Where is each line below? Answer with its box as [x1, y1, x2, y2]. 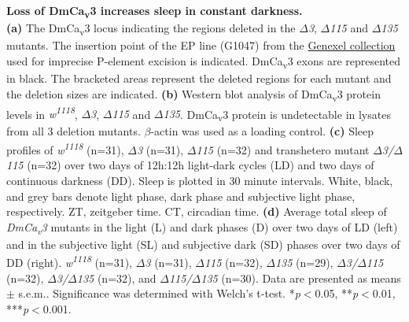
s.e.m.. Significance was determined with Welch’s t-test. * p [18, 285, 300, 302]
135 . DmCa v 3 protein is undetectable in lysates [163, 105, 391, 124]
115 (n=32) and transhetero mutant [196, 141, 370, 157]
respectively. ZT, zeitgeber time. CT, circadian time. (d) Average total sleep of [6, 203, 387, 220]
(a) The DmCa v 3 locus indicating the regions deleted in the [6, 20, 296, 38]
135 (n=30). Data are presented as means [201, 269, 401, 286]
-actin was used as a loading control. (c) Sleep [150, 123, 374, 139]
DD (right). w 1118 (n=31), [6, 252, 132, 271]
